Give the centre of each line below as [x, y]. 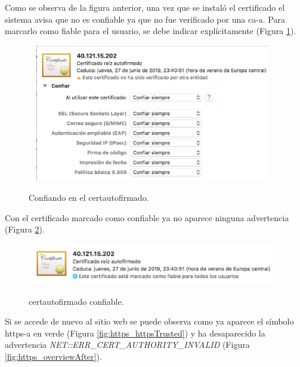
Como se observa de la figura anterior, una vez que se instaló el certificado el [145, 7]
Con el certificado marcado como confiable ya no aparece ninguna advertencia [147, 217]
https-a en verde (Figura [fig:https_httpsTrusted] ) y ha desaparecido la [135, 333]
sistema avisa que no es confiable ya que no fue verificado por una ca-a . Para [145, 19]
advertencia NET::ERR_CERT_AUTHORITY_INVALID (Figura [127, 345]
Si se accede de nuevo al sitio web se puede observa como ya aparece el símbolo [149, 321]
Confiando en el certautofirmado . [89, 198]
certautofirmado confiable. [76, 301]
